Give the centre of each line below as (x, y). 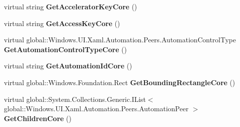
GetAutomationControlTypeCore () (66, 49)
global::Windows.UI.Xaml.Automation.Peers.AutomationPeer (96, 109)
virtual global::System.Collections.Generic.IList (75, 99)
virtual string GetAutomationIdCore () (68, 66)
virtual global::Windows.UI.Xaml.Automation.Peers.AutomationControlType (120, 40)
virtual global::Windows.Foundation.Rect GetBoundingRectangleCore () (120, 82)
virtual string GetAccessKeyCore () (62, 23)
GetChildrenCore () (38, 118)
